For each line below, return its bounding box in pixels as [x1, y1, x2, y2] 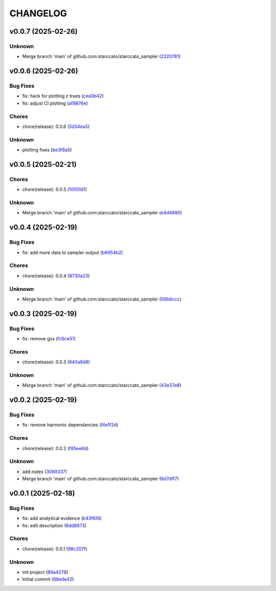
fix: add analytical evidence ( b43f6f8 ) [22, 515, 102, 522]
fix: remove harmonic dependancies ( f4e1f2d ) [22, 422, 119, 428]
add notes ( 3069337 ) [22, 469, 67, 475]
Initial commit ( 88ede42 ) [22, 576, 74, 582]
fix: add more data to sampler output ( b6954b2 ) [22, 249, 123, 255]
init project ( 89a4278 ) [22, 569, 68, 575]
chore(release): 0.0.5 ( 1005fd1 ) [22, 186, 87, 192]
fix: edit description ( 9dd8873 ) [22, 522, 87, 528]
